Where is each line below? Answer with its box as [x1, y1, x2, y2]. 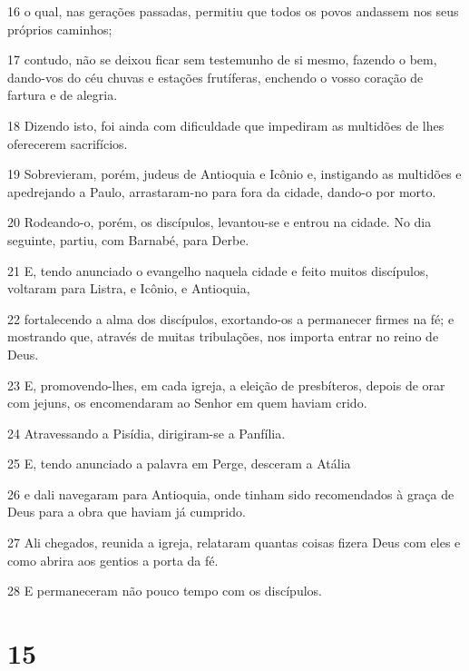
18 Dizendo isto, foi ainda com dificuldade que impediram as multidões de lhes [7, 115, 445, 134]
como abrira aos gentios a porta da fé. [7, 550, 219, 569]
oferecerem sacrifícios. [7, 133, 128, 153]
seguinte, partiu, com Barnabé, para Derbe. [7, 230, 249, 249]
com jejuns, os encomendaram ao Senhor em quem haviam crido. [7, 393, 367, 412]
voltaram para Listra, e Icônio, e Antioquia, [7, 279, 250, 298]
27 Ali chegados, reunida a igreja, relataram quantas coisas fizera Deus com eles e [7, 533, 461, 552]
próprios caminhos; [7, 19, 112, 38]
